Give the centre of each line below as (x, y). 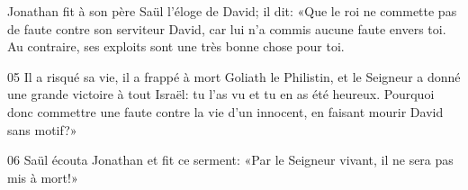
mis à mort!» (43, 177)
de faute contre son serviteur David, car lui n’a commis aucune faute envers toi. (227, 28)
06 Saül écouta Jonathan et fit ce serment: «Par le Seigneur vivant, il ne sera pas (230, 160)
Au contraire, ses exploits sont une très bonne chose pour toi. (176, 46)
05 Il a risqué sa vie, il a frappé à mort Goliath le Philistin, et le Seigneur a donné (234, 76)
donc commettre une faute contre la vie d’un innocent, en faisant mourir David (225, 111)
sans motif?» (42, 129)
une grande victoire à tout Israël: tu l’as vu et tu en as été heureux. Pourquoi (221, 94)
